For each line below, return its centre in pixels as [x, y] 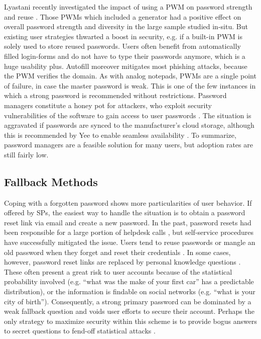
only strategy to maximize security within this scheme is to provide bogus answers [130, 321]
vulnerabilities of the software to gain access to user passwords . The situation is [128, 115]
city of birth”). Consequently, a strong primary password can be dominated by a [128, 301]
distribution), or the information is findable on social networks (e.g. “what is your [130, 291]
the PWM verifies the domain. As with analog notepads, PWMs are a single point [130, 76]
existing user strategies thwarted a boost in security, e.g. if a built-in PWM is [123, 36]
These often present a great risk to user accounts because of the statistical [118, 271]
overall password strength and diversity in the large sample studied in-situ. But [126, 26]
